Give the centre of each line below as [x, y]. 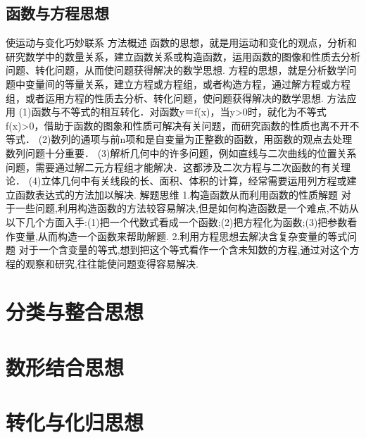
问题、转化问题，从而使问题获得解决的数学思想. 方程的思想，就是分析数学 [176, 70]
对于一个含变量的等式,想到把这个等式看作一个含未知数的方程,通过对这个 [184, 250]
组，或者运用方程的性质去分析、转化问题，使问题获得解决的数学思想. [165, 98]
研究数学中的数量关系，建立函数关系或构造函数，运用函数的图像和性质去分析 [183, 56]
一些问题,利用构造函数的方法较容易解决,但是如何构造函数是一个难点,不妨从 [187, 208]
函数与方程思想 [57, 13]
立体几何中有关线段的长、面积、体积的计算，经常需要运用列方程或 [194, 181]
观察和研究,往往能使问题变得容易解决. [112, 263]
